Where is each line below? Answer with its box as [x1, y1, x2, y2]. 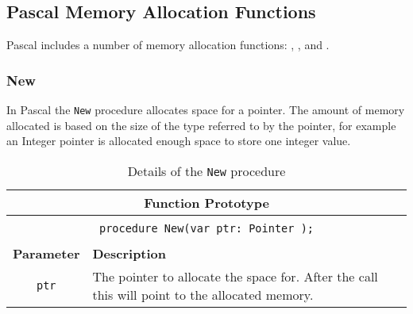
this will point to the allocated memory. [92, 285, 314, 304]
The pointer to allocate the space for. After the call [92, 266, 378, 285]
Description [92, 243, 167, 262]
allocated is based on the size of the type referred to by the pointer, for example [6, 117, 396, 133]
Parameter [13, 243, 80, 262]
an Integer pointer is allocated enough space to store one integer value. [6, 132, 351, 149]
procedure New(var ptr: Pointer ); [98, 221, 315, 235]
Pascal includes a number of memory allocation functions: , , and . [6, 36, 330, 53]
